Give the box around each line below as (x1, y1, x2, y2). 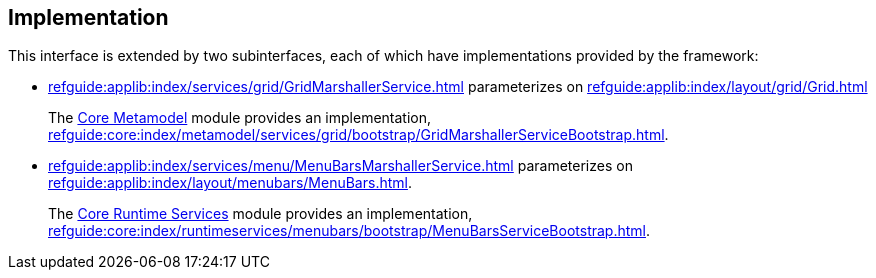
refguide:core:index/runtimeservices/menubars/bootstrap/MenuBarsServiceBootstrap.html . (48, 222, 651, 240)
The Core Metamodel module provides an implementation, (48, 109, 432, 127)
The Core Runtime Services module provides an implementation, (48, 205, 473, 223)
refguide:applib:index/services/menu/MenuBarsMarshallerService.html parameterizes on (48, 157, 633, 175)
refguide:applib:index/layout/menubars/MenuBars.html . (48, 174, 412, 192)
